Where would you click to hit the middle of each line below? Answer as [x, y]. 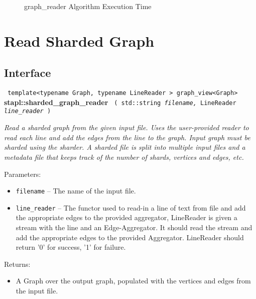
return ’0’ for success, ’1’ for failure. [71, 247]
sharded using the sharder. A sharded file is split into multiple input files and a [125, 147]
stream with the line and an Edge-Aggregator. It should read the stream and [134, 227]
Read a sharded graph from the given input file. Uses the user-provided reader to [126, 127]
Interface [28, 73]
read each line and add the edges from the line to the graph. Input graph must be [127, 137]
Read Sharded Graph [79, 40]
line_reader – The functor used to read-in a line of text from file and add [131, 207]
